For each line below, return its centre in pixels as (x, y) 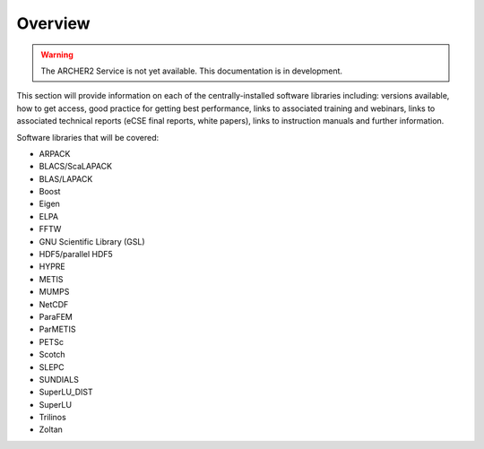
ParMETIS (57, 329)
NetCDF (54, 304)
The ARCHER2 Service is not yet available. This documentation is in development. (192, 71)
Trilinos (52, 418)
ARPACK (55, 153)
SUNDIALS (59, 379)
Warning (57, 55)
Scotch (52, 355)
